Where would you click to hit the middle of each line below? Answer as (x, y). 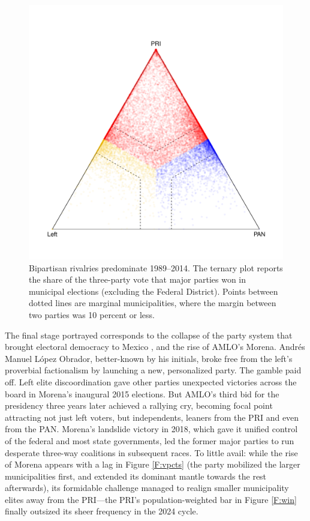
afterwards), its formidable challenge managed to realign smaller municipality (147, 488)
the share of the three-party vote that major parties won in (138, 279)
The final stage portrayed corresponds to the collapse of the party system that (149, 335)
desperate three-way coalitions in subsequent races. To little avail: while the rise (151, 452)
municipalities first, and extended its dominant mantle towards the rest (136, 476)
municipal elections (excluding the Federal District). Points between (154, 291)
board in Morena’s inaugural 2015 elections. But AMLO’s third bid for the (142, 393)
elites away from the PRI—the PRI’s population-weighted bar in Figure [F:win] (151, 499)
